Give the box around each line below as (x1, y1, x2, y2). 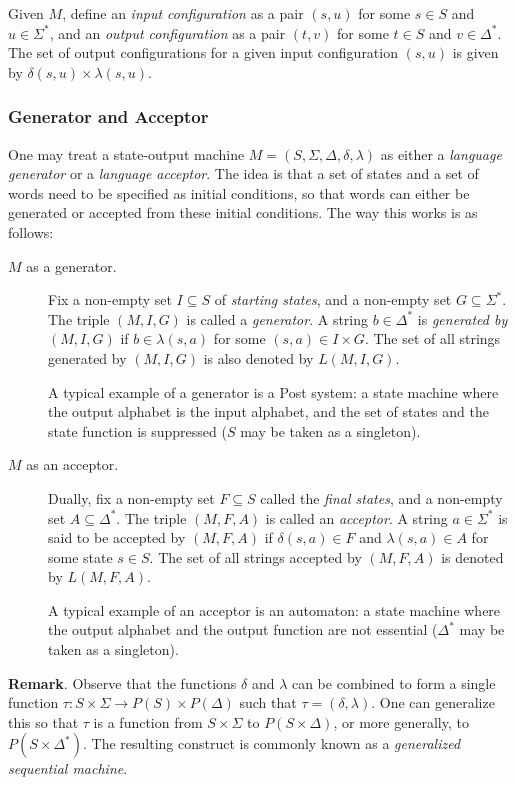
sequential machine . (8, 758, 128, 779)
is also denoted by (203, 347, 314, 368)
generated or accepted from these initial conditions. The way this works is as (8, 202, 478, 223)
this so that (8, 711, 79, 732)
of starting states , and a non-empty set (214, 289, 452, 310)
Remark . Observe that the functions (8, 672, 237, 693)
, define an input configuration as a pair (62, 3, 304, 23)
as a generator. (26, 255, 117, 276)
